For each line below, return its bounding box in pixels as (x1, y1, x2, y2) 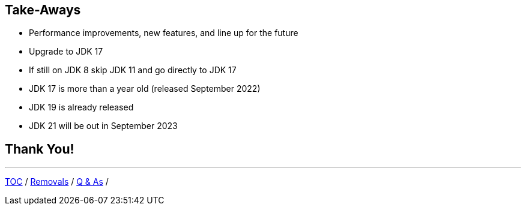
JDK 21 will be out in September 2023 (29, 121, 178, 131)
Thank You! (5, 141, 74, 157)
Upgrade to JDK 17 (29, 46, 103, 57)
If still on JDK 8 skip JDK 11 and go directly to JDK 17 (29, 65, 237, 76)
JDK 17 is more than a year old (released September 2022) (29, 83, 261, 94)
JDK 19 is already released (29, 102, 134, 113)
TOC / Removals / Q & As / (5, 176, 109, 187)
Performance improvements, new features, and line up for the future (29, 28, 298, 38)
